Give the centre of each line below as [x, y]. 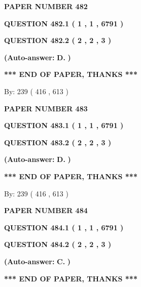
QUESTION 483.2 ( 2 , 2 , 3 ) [58, 142]
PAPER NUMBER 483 [46, 108]
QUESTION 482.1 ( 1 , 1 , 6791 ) [64, 23]
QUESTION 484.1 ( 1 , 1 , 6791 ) [64, 227]
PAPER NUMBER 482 [46, 6]
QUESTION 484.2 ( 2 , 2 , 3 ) [58, 244]
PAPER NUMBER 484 [46, 210]
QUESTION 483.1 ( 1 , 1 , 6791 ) [64, 125]
